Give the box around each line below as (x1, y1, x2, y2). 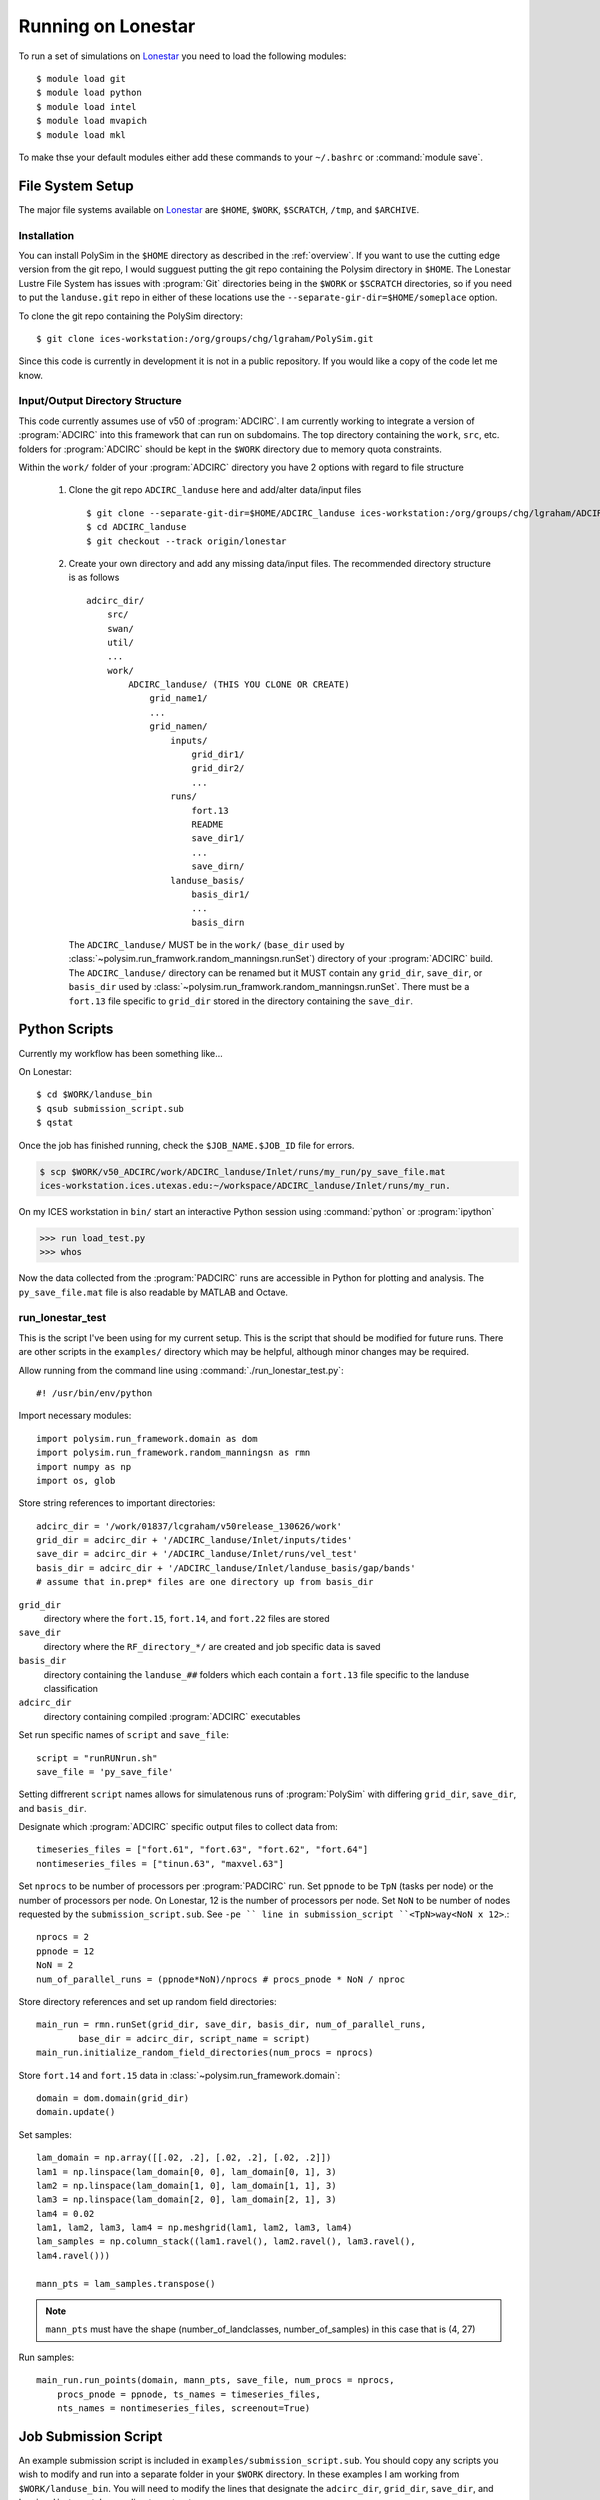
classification (43, 1682, 99, 1694)
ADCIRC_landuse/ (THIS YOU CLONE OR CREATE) (128, 679, 350, 690)
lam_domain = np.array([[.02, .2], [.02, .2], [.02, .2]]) (36, 2152, 332, 2164)
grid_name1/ (149, 693, 208, 704)
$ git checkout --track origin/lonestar (86, 535, 287, 547)
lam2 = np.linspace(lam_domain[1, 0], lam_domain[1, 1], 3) (36, 2180, 337, 2191)
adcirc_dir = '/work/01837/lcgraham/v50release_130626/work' (36, 1520, 342, 1532)
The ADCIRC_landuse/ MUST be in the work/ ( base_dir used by (68, 939, 345, 951)
